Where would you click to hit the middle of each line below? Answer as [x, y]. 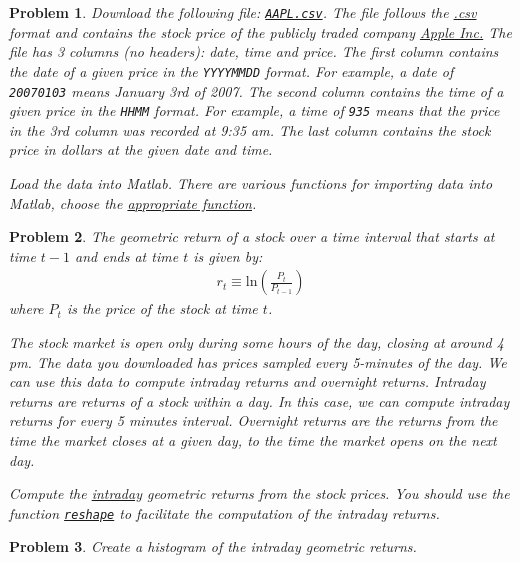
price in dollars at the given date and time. [141, 149]
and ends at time [127, 255]
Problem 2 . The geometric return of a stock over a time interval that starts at [252, 236]
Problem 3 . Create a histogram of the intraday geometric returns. [213, 546]
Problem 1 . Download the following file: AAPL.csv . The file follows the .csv [243, 12]
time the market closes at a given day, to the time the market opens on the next [253, 439]
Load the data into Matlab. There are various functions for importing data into [251, 183]
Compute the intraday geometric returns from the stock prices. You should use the [259, 493]
